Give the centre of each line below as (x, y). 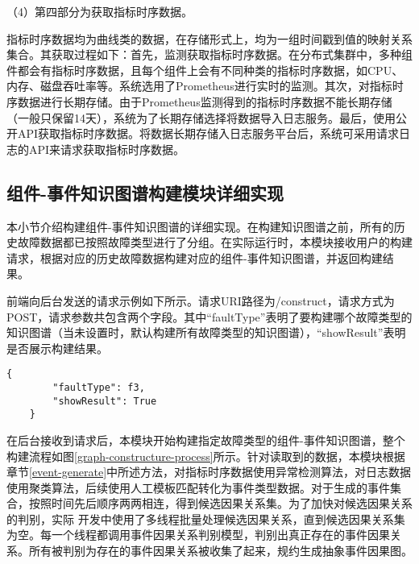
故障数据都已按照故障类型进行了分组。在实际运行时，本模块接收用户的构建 (215, 242)
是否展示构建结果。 (57, 348)
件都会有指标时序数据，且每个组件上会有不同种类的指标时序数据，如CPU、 (205, 70)
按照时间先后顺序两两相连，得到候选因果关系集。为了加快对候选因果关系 (220, 503)
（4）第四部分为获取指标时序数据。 (100, 11)
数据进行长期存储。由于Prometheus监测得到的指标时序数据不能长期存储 (205, 101)
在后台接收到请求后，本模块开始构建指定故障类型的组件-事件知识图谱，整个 (206, 440)
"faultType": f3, (99, 387)
